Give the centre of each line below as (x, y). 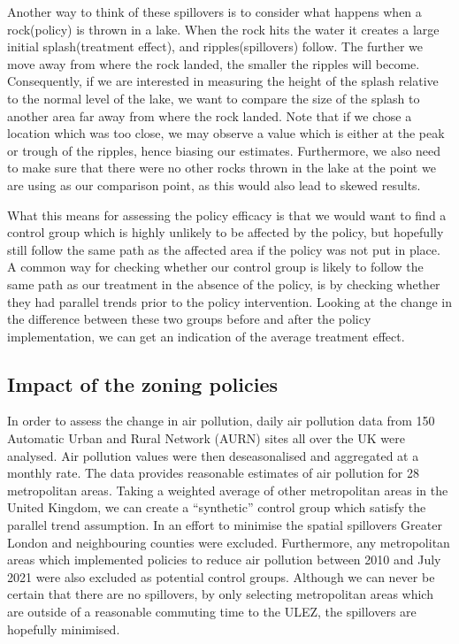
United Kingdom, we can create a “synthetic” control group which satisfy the (217, 507)
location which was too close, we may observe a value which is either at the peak (226, 133)
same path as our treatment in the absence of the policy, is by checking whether (224, 284)
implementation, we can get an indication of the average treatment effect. (206, 336)
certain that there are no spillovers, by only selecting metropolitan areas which (220, 594)
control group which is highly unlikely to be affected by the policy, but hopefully (226, 232)
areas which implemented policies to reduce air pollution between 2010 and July (224, 560)
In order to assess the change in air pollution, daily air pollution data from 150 (221, 421)
